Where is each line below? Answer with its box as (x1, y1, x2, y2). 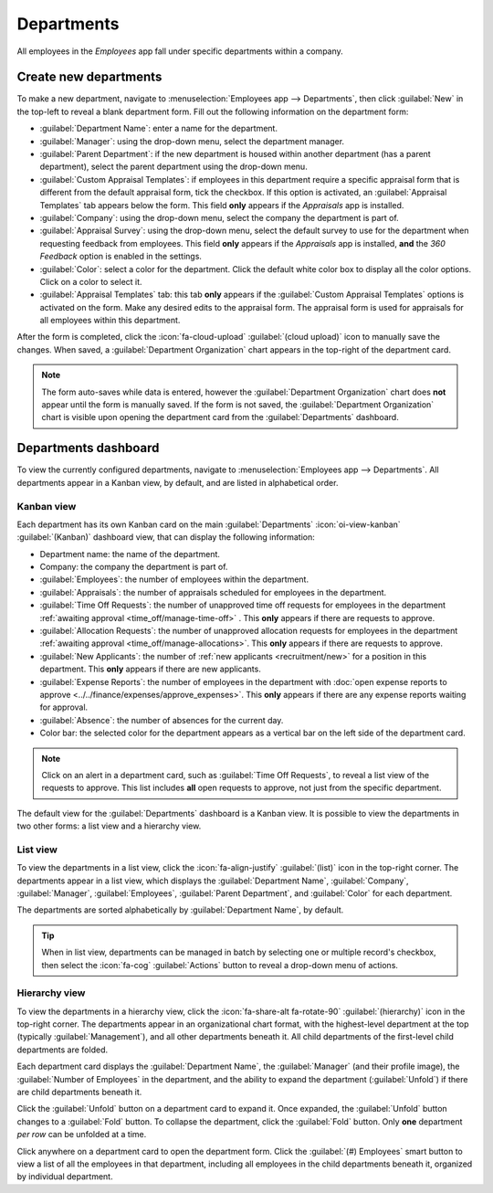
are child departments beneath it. (16, 1087, 142, 1098)
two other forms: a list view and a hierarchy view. (16, 820, 202, 831)
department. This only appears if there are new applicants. (39, 663, 262, 675)
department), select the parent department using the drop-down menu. (39, 161, 308, 173)
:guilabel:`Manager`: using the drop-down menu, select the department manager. (39, 135, 345, 146)
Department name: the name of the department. (39, 548, 221, 559)
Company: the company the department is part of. (39, 562, 228, 573)
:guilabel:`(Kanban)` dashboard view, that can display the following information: (16, 532, 315, 543)
